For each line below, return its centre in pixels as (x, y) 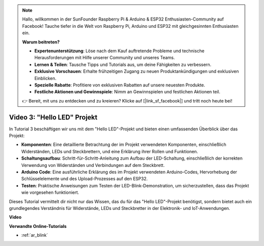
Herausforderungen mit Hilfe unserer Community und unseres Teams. (105, 58)
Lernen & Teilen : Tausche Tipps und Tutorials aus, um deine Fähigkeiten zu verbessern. (123, 64)
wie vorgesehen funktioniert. (50, 192)
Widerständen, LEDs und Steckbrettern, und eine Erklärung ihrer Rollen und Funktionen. (110, 151)
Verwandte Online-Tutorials (38, 226)
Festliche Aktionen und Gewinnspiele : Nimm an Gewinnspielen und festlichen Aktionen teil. (127, 92)
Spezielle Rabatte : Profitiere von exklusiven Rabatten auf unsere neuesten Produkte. (120, 85)
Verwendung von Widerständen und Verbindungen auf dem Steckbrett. (93, 165)
